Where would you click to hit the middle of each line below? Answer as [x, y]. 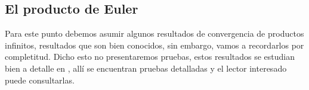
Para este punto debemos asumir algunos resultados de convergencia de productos [154, 33]
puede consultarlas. [40, 80]
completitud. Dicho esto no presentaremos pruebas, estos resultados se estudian [150, 57]
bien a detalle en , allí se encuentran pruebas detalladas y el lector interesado [146, 68]
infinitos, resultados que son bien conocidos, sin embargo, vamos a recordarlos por [154, 45]
